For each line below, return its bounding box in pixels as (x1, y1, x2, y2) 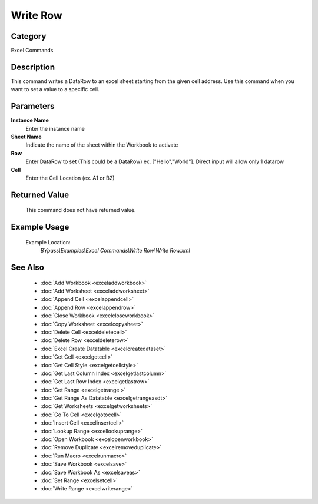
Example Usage (11, 222, 69, 232)
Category (11, 31, 47, 41)
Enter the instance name (25, 125, 85, 132)
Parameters (11, 101, 55, 111)
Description (11, 62, 55, 72)
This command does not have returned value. (25, 207, 136, 214)
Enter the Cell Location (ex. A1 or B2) (25, 174, 115, 181)
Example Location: (25, 238, 71, 246)
